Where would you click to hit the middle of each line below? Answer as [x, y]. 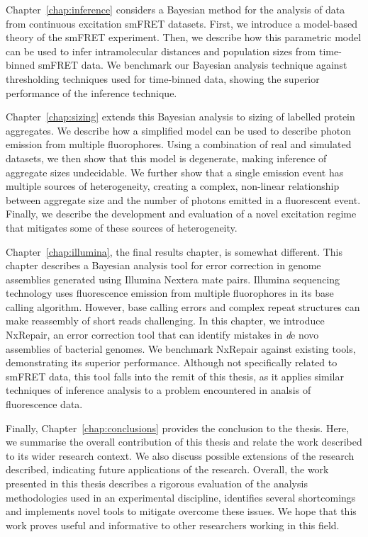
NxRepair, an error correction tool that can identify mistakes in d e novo [162, 335]
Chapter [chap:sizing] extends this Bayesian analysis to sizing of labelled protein [180, 117]
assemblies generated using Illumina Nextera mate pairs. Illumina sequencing [173, 279]
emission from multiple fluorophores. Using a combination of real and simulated [179, 144]
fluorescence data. [44, 404]
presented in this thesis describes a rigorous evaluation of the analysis [157, 483]
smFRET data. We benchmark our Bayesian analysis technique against [193, 65]
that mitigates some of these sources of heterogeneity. [122, 227]
